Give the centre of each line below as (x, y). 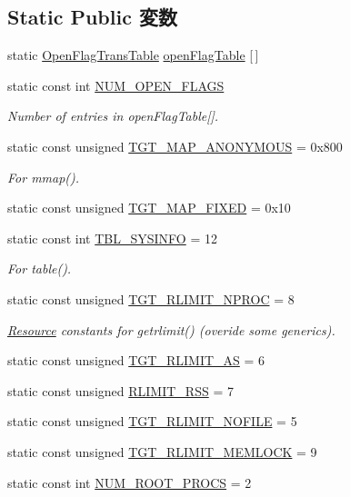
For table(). (40, 268)
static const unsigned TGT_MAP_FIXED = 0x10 (149, 208)
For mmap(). (44, 177)
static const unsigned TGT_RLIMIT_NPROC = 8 (151, 298)
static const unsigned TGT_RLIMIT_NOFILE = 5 (152, 421)
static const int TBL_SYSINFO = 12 (112, 238)
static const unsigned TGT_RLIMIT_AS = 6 (136, 360)
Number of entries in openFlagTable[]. (113, 116)
